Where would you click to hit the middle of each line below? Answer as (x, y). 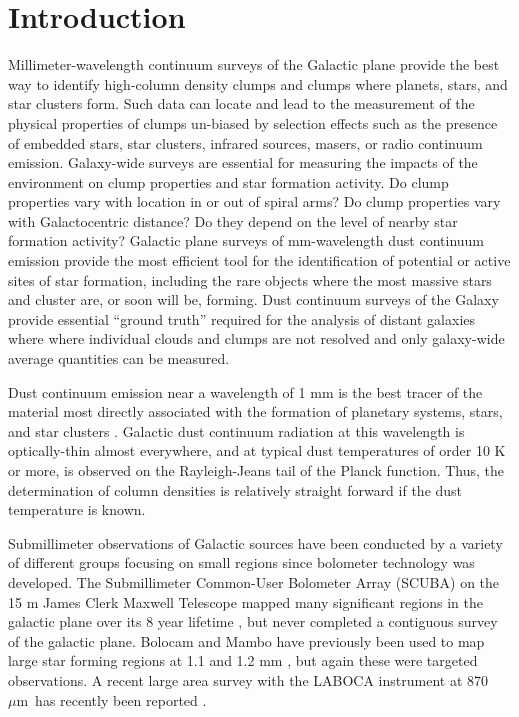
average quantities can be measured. (119, 358)
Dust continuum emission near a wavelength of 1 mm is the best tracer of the (245, 391)
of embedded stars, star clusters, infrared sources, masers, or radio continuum (245, 142)
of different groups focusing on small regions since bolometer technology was (241, 562)
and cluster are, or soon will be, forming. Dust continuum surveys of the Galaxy (253, 299)
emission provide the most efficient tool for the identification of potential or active (259, 260)
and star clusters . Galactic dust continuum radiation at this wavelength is (236, 430)
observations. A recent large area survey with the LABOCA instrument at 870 (248, 679)
